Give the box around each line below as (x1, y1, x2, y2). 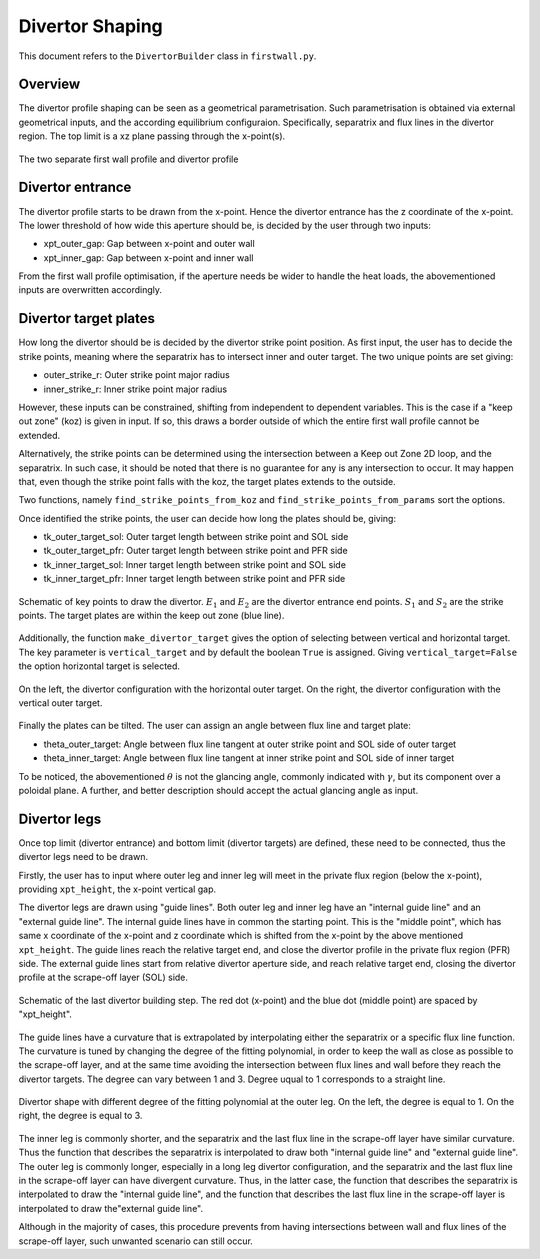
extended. (18, 429, 60, 441)
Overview (18, 76, 81, 93)
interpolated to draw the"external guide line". (18, 1202, 204, 1214)
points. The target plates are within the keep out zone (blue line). (18, 610, 285, 622)
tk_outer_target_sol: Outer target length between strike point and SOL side (43, 531, 349, 543)
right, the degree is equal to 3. (18, 1110, 143, 1122)
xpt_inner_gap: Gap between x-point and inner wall (43, 251, 254, 264)
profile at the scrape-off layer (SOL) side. (18, 971, 189, 984)
